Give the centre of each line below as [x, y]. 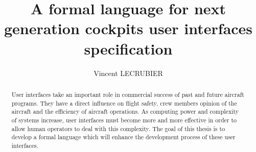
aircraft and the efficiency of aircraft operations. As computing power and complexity [125, 111]
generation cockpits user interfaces [128, 28]
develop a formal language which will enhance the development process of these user [123, 137]
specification [128, 48]
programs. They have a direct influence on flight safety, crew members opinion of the [124, 103]
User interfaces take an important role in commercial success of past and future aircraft [128, 94]
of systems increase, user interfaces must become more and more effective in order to [124, 120]
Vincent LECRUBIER [128, 73]
